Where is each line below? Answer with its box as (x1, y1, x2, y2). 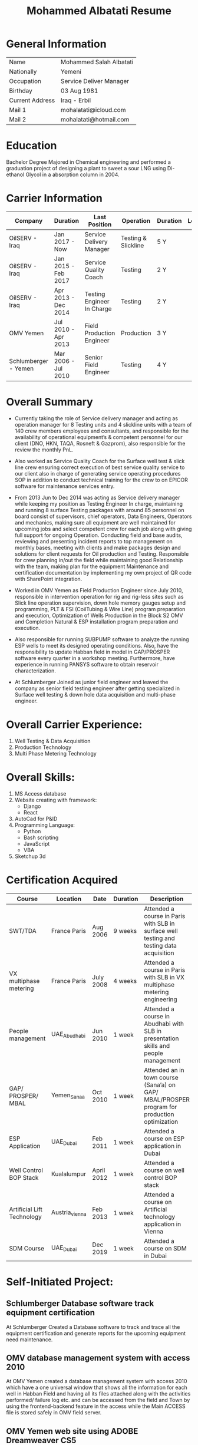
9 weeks (113, 926, 137, 935)
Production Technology (14, 744, 72, 751)
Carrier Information (6, 192, 103, 205)
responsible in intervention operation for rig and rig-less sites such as (14, 593, 184, 600)
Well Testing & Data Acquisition (14, 737, 91, 744)
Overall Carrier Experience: (6, 718, 143, 731)
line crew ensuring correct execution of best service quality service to (14, 464, 185, 471)
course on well (144, 1166, 184, 1174)
